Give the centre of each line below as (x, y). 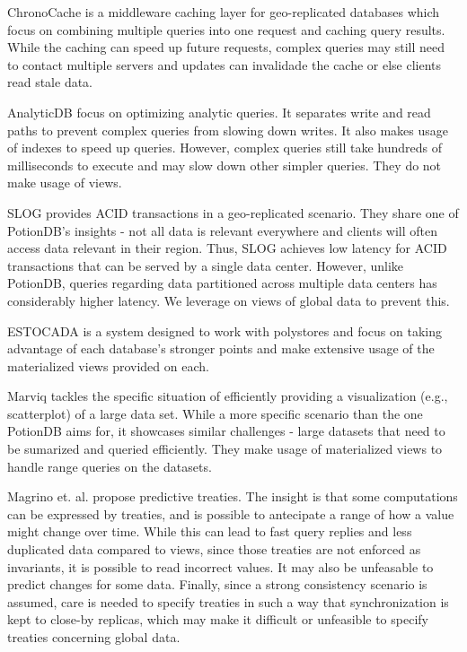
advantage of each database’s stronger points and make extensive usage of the (221, 348)
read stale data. (50, 82)
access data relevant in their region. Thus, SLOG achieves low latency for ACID (227, 248)
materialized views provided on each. (108, 365)
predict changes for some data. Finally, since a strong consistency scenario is (217, 584)
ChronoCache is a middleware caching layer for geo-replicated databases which (224, 12)
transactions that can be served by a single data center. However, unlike (206, 265)
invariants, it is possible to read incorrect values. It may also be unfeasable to (220, 566)
